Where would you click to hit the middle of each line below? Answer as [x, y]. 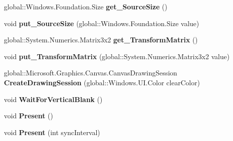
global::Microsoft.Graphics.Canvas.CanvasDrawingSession [91, 73]
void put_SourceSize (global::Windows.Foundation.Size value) [102, 23]
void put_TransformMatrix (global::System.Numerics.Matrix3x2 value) [117, 56]
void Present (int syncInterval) [52, 132]
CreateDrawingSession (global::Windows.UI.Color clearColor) [102, 82]
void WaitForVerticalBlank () [53, 99]
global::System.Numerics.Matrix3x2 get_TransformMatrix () [101, 40]
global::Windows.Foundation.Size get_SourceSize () [86, 6]
